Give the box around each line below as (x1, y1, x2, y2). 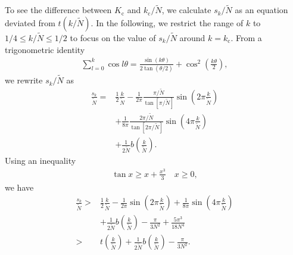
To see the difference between (5, 4, 112, 16)
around (179, 32, 205, 44)
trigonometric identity (5, 43, 85, 55)
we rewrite (5, 74, 43, 86)
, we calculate (161, 4, 211, 16)
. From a (230, 32, 262, 44)
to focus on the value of (70, 32, 156, 44)
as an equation (235, 4, 288, 16)
